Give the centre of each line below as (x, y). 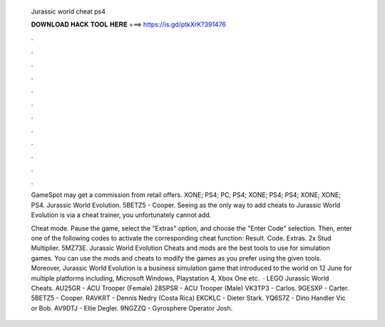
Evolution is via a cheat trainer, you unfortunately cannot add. (121, 215)
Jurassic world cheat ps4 (68, 11)
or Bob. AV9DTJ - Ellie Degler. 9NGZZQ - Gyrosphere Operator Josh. (132, 308)
